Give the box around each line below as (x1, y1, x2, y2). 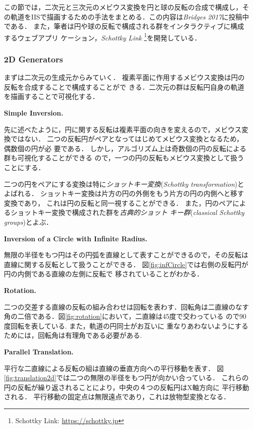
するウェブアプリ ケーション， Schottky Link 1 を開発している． (4, 31, 201, 42)
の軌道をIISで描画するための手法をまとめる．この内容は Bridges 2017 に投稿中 (4, 11, 249, 21)
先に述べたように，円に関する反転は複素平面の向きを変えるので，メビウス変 (4, 124, 249, 134)
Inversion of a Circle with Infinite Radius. (4, 233, 147, 243)
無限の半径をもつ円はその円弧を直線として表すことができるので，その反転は (4, 250, 249, 260)
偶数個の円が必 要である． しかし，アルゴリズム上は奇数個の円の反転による (4, 143, 247, 153)
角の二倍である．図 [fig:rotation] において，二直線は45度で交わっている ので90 (4, 311, 246, 321)
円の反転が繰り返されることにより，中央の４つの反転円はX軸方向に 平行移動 (4, 382, 249, 392)
